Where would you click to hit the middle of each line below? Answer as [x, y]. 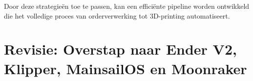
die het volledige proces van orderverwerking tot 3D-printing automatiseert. [117, 15]
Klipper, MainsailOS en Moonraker [126, 68]
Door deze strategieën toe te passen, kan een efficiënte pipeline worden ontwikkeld [127, 6]
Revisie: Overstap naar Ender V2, [120, 49]
